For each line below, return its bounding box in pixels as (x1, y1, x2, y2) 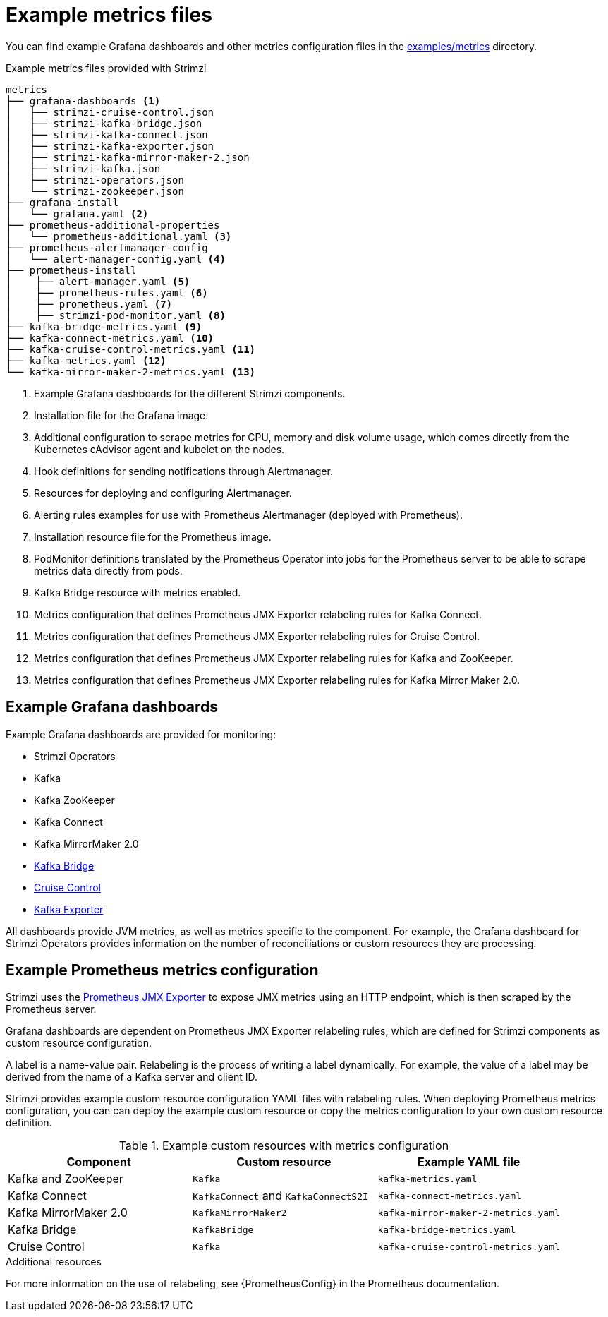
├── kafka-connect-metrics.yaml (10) (6, 332, 214, 344)
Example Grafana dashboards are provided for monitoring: (6, 728, 276, 740)
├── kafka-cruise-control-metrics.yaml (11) (6, 343, 256, 355)
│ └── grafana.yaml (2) (6, 208, 149, 220)
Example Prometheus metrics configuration (6, 961, 319, 980)
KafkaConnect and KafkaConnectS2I (193, 1189, 368, 1203)
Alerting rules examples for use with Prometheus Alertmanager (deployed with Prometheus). (34, 508, 463, 521)
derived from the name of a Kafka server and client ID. (6, 1071, 257, 1083)
